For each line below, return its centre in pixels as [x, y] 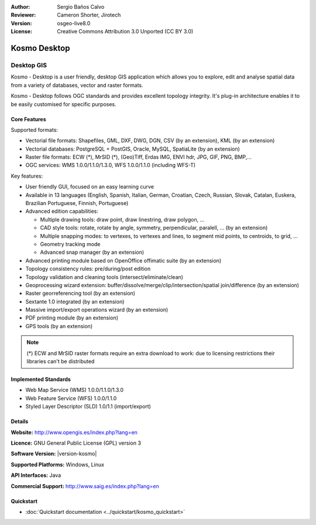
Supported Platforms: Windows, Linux [58, 464]
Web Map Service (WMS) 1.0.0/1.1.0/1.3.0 [75, 390]
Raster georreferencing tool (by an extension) [80, 294]
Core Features [28, 119]
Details [20, 421]
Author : [20, 7]
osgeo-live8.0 [74, 23]
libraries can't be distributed [61, 362]
